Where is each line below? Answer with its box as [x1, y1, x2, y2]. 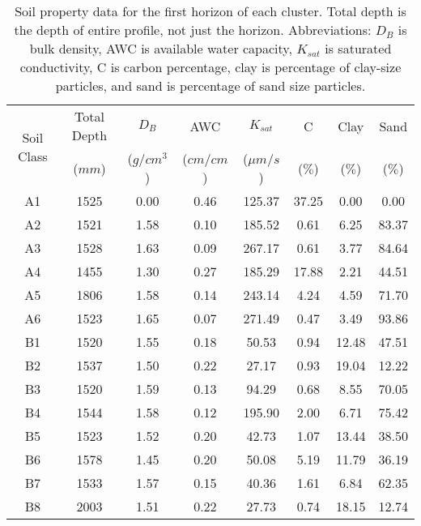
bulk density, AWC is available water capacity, [29, 39, 292, 58]
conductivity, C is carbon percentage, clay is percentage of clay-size [19, 58, 402, 76]
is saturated [325, 39, 392, 58]
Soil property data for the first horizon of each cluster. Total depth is [15, 2, 406, 20]
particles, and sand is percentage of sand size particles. [55, 76, 366, 95]
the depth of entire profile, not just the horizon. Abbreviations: [14, 20, 372, 39]
